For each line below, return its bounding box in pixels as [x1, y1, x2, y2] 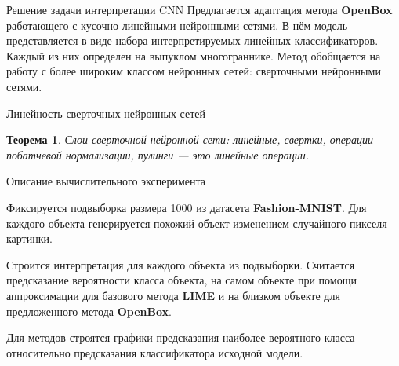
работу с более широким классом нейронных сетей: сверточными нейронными [6, 63, 381, 79]
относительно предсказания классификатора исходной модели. [6, 344, 303, 361]
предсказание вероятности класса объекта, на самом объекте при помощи [6, 272, 357, 288]
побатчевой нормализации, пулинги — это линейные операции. [6, 146, 310, 163]
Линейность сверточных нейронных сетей [6, 104, 206, 121]
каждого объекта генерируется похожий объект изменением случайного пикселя [6, 214, 387, 231]
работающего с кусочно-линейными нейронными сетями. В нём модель [6, 16, 348, 33]
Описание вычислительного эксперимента [6, 173, 205, 189]
